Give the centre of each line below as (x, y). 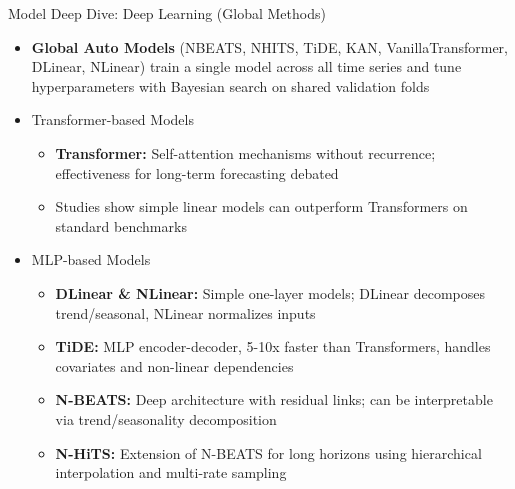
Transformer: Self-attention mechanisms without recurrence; (245, 152)
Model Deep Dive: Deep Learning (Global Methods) (167, 13)
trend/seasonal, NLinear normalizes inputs (185, 312)
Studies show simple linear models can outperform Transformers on (261, 206)
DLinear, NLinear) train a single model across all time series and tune (246, 66)
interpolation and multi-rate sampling (171, 472)
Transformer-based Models (112, 119)
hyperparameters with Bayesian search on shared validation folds (230, 85)
